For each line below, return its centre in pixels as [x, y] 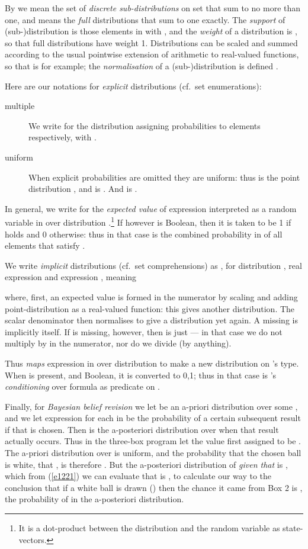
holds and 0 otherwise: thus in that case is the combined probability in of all [144, 234]
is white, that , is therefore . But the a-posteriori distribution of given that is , [146, 464]
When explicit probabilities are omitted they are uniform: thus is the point [164, 177]
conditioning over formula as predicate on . [83, 386]
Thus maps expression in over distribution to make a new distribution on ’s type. [152, 363]
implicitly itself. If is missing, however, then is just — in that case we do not [144, 331]
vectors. [33, 539]
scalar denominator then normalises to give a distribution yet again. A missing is [151, 320]
